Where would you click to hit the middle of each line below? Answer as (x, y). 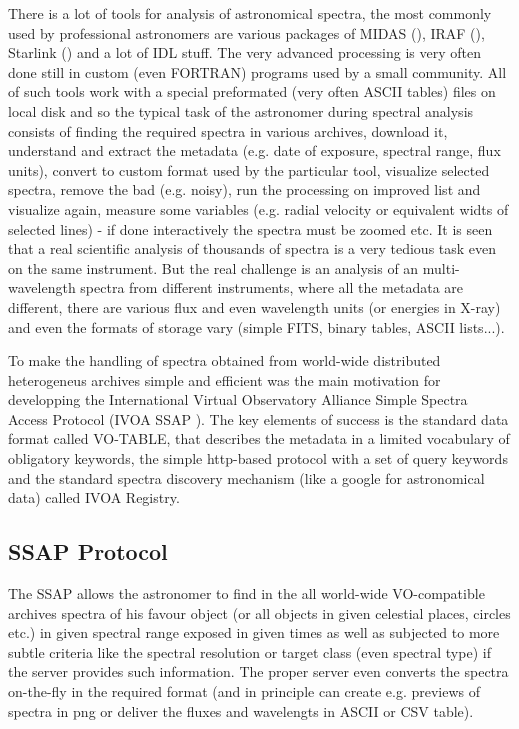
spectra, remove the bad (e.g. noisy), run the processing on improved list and (244, 189)
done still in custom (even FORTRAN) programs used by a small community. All (257, 71)
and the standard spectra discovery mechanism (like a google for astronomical (246, 477)
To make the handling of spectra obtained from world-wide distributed (224, 360)
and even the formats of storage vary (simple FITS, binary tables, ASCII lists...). (256, 326)
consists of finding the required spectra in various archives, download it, (228, 130)
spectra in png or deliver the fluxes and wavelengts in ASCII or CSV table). (241, 710)
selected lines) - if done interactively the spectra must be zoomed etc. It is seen (250, 228)
